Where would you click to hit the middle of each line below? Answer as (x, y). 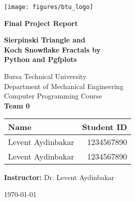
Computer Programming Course (53, 96)
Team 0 (17, 105)
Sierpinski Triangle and (45, 40)
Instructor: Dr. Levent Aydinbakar (59, 177)
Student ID (105, 127)
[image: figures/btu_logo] (49, 7)
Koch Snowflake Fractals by (53, 49)
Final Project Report (41, 23)
